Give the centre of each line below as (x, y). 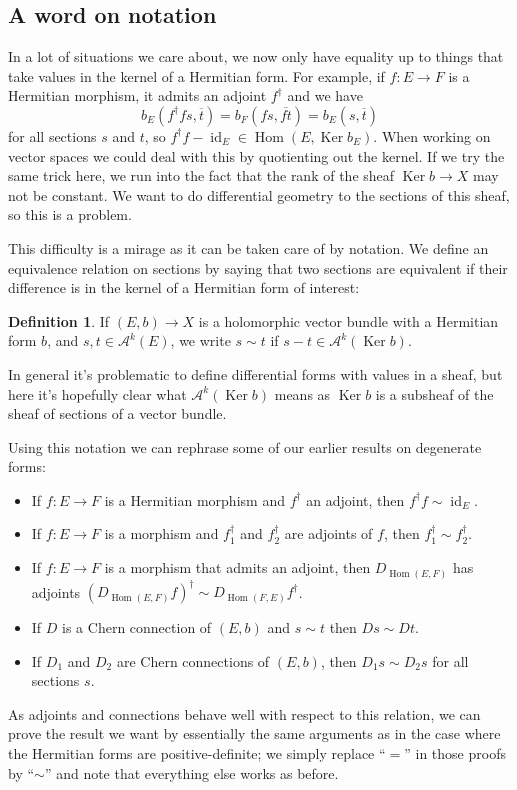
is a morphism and (161, 533)
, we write (200, 340)
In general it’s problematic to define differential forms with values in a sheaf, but (255, 373)
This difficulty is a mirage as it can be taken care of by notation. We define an (248, 247)
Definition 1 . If (59, 320)
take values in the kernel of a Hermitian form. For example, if (196, 75)
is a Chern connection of (137, 627)
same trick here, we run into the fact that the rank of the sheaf (201, 175)
